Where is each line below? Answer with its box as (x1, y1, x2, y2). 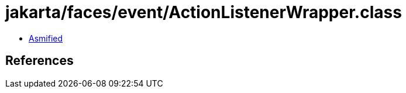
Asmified (29, 33, 63, 43)
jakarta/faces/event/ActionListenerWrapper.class (5, 2, 402, 22)
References (5, 53, 74, 68)
